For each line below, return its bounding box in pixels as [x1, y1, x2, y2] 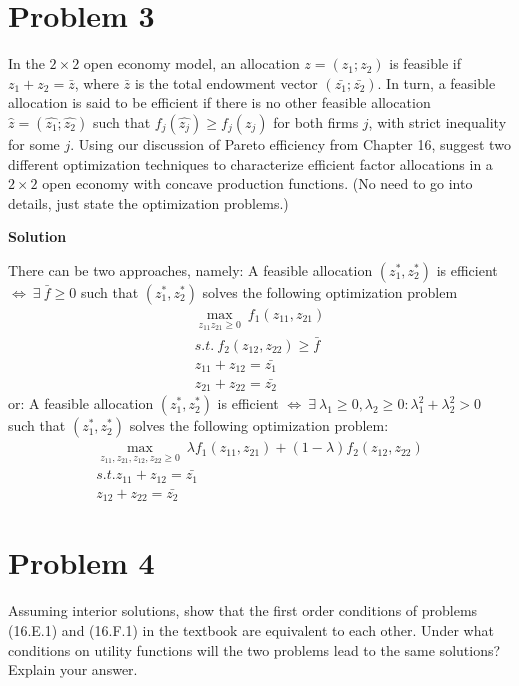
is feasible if [389, 53, 461, 74]
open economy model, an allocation [83, 53, 300, 74]
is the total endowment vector [134, 72, 318, 93]
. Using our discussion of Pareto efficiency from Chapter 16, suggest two [70, 133, 511, 154]
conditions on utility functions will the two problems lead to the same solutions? [8, 639, 501, 660]
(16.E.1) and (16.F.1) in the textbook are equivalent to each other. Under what [8, 619, 494, 640]
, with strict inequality [368, 111, 507, 132]
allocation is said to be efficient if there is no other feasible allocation [8, 92, 431, 113]
